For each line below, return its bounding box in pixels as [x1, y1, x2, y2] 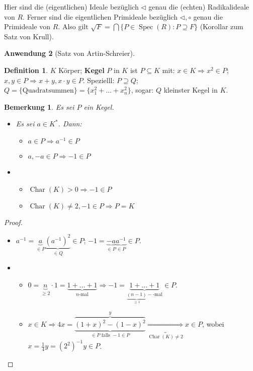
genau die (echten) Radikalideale [148, 2, 249, 12]
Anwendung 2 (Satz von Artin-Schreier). [4, 48, 135, 58]
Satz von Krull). [4, 31, 54, 41]
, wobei [202, 319, 224, 329]
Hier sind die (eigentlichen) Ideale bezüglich [4, 2, 139, 12]
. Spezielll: [82, 75, 115, 85]
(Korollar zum [200, 21, 243, 32]
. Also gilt [58, 21, 89, 32]
